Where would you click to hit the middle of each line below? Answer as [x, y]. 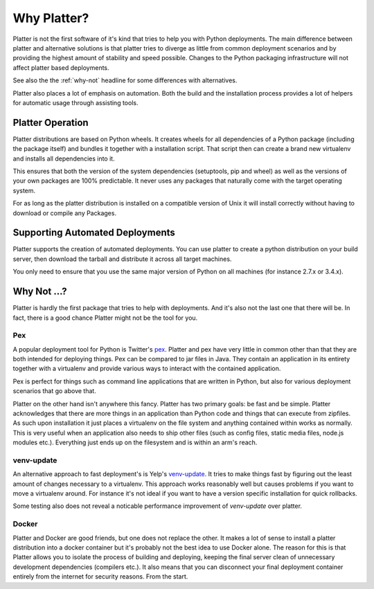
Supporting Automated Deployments [94, 233]
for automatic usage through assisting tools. [75, 102]
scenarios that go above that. [54, 391]
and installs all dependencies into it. [64, 158]
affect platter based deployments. [61, 67]
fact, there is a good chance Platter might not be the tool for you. [105, 318]
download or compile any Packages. [65, 213]
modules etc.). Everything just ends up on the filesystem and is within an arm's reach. [135, 442]
